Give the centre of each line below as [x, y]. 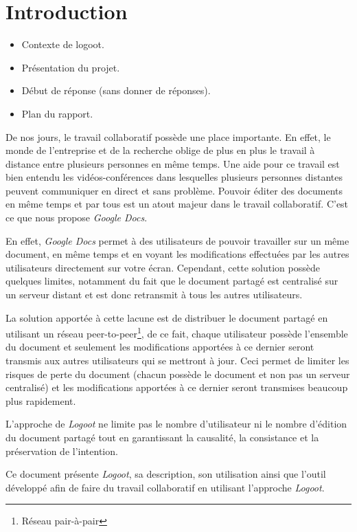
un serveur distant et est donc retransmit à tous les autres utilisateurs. [154, 295]
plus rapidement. [41, 400]
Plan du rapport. [57, 113]
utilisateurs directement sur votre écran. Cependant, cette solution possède [163, 267]
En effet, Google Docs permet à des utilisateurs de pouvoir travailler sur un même [177, 240]
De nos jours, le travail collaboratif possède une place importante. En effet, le [168, 136]
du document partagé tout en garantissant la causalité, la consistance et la [162, 437]
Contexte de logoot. [63, 44]
